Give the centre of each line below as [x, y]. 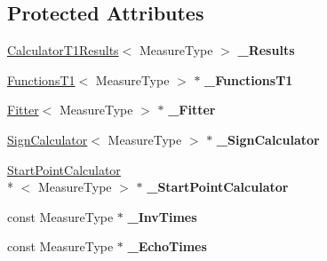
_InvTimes [162, 216]
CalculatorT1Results [63, 50]
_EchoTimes [167, 246]
